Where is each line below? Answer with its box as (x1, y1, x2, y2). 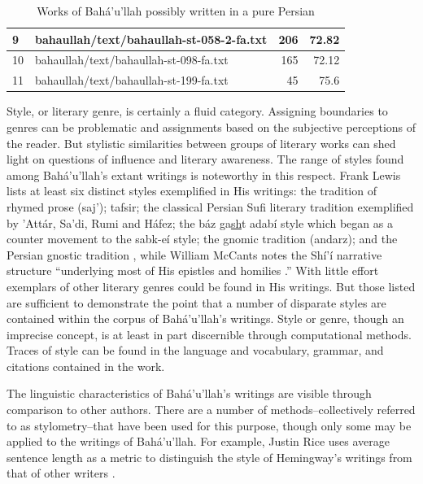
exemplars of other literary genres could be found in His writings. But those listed (7, 277, 416, 294)
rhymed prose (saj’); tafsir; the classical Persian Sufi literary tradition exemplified (7, 198, 414, 215)
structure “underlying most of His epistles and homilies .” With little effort (7, 262, 379, 279)
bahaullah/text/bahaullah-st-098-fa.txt (35, 51, 229, 68)
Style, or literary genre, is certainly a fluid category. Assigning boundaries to (7, 102, 388, 120)
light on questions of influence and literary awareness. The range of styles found (7, 150, 404, 168)
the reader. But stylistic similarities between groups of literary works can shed (7, 134, 396, 151)
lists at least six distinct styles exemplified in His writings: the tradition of (7, 182, 377, 199)
